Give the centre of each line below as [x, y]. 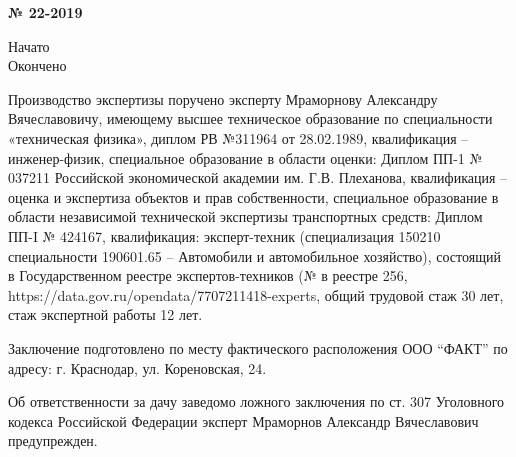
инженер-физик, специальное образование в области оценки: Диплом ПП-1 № [245, 157]
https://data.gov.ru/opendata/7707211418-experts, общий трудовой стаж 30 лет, [256, 294]
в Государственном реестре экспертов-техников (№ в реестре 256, [208, 275]
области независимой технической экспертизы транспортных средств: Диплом [245, 216]
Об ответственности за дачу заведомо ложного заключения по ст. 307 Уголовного [256, 401]
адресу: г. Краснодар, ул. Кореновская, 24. [137, 367]
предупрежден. [53, 440]
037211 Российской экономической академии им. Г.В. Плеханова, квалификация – [258, 177]
